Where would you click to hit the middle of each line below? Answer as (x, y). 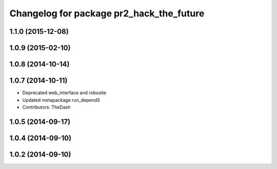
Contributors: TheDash (46, 107)
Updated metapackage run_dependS (61, 100)
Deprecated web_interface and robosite (64, 93)
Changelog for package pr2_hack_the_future (107, 13)
